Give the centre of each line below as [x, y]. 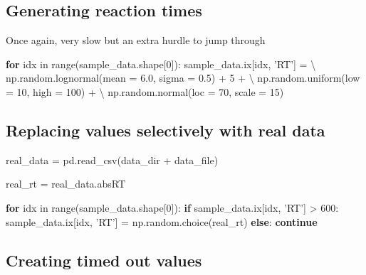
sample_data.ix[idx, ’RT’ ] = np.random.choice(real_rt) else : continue [162, 221]
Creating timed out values [104, 260]
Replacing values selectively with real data [166, 130]
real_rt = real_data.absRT [66, 184]
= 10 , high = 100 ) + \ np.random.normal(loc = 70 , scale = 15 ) [145, 91]
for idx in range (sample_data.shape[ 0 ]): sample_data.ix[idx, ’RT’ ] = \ [161, 64]
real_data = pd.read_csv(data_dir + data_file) [112, 160]
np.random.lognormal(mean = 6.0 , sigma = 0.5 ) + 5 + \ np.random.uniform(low [183, 78]
